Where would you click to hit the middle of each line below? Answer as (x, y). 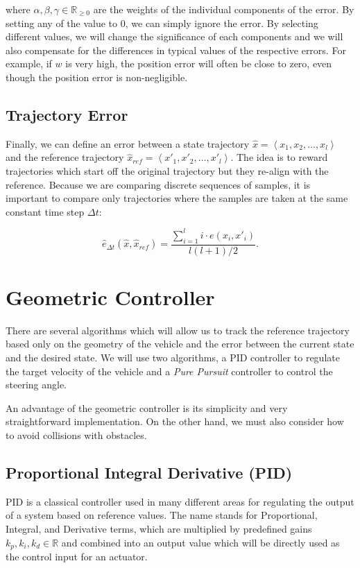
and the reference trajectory (65, 157)
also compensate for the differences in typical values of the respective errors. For (176, 50)
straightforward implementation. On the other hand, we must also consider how (175, 421)
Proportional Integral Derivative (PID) (149, 472)
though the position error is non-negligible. (97, 77)
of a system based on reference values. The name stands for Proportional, (162, 515)
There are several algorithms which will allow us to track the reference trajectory (178, 330)
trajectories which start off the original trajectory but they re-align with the (167, 170)
